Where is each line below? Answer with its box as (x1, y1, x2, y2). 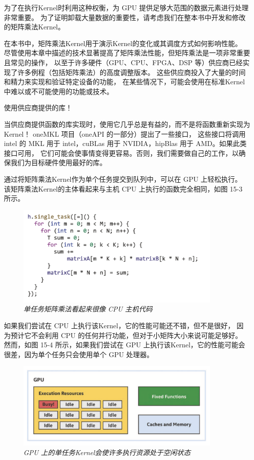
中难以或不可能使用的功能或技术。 (4, 86, 113, 96)
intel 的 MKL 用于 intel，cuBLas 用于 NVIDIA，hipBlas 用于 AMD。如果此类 (4, 138, 247, 148)
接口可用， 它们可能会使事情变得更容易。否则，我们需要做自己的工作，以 (4, 147, 239, 158)
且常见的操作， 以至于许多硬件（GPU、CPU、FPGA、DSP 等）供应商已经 (4, 57, 243, 67)
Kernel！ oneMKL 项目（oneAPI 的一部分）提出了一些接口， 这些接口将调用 (4, 128, 246, 139)
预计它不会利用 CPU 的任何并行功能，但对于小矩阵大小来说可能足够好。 (10, 330, 242, 340)
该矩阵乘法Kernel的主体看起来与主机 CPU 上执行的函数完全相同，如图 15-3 (4, 183, 243, 194)
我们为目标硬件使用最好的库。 (10, 157, 106, 168)
